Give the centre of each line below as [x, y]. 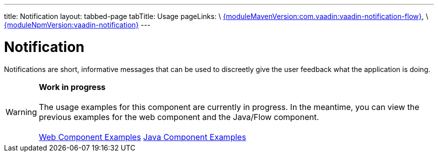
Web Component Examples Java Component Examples [142, 137]
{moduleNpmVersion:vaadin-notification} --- [77, 25]
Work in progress [72, 87]
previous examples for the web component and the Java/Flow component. [179, 117]
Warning [21, 112]
